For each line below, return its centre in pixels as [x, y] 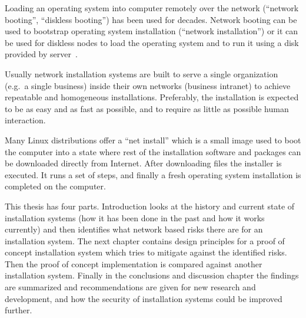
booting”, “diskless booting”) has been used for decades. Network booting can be [151, 19]
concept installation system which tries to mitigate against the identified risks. [146, 252]
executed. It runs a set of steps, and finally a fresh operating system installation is [153, 174]
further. [19, 310]
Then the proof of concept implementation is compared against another [134, 263]
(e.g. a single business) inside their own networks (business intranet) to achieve [148, 85]
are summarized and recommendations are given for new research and [130, 287]
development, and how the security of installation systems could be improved [144, 298]
